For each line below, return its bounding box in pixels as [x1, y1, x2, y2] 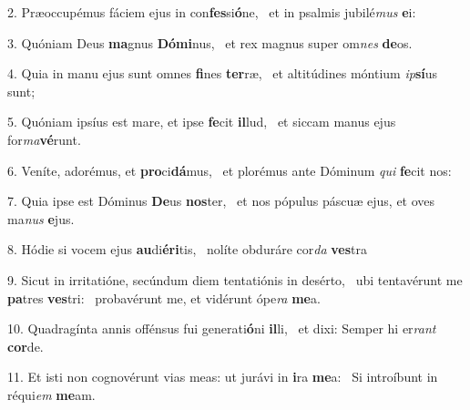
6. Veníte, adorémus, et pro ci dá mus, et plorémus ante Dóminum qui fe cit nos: [7, 160, 452, 179]
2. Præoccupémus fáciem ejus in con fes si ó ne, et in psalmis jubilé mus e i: [7, 3, 416, 21]
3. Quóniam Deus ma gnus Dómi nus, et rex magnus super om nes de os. [7, 33, 413, 52]
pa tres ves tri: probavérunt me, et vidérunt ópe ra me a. [7, 288, 321, 307]
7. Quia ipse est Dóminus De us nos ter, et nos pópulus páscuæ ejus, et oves [7, 191, 435, 210]
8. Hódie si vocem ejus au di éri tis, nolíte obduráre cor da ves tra [7, 240, 367, 259]
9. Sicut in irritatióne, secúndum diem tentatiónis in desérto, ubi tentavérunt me [7, 270, 463, 289]
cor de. [7, 336, 44, 355]
